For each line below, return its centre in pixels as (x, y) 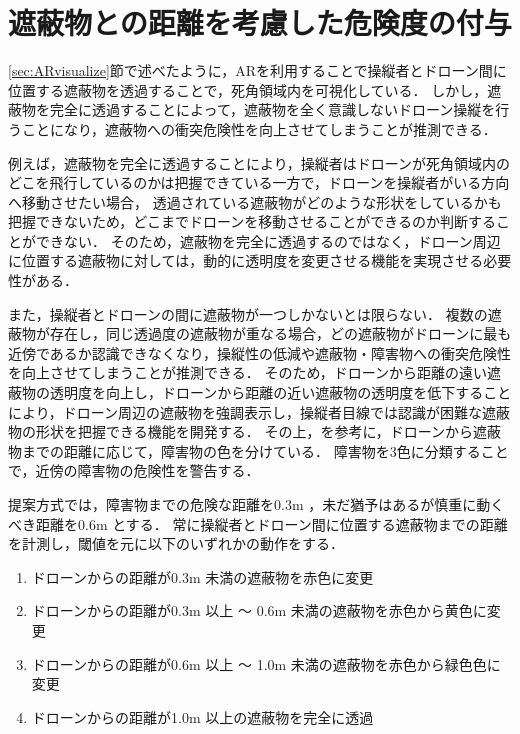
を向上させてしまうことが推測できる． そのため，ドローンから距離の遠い (247, 372)
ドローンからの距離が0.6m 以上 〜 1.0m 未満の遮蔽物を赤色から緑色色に (266, 663)
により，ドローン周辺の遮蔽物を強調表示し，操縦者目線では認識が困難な (245, 411)
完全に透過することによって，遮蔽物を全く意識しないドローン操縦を (272, 109)
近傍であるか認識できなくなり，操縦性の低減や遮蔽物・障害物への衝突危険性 (259, 352)
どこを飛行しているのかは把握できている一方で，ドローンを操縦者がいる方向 (259, 182)
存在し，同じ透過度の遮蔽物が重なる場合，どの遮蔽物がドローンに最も (280, 333)
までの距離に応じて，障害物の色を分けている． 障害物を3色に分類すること (265, 450)
